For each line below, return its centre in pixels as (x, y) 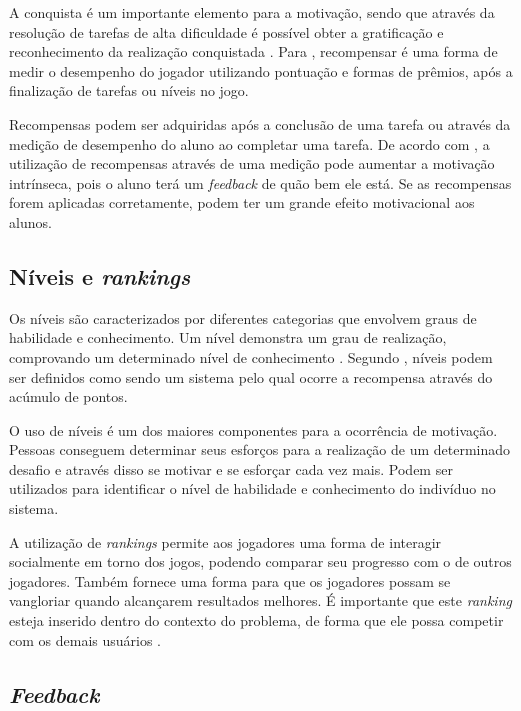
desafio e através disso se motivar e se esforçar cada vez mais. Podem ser (231, 468)
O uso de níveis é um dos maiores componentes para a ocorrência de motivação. (253, 429)
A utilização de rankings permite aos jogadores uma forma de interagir (225, 541)
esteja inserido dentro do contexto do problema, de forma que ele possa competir (256, 620)
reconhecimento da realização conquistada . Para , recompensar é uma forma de (253, 51)
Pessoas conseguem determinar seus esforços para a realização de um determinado (260, 449)
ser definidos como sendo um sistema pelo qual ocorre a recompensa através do (251, 376)
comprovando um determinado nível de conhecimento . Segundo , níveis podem (251, 356)
